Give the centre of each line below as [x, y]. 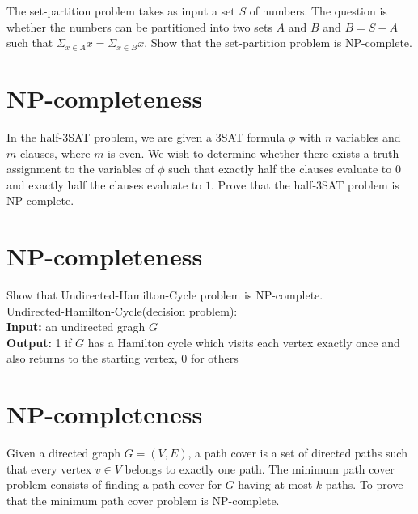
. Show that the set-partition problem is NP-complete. [278, 42]
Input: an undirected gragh [76, 327]
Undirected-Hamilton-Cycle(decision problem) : [122, 310]
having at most [275, 484]
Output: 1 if [39, 342]
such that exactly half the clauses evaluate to [280, 169]
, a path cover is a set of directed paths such [298, 453]
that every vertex [49, 468]
